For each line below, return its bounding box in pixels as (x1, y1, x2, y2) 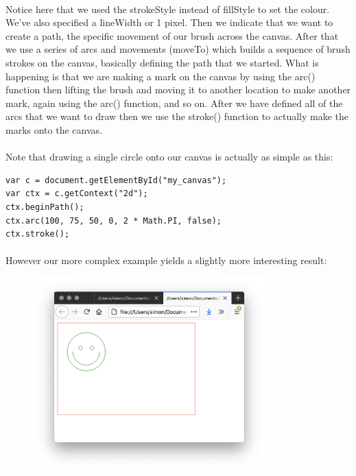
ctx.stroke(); (5, 229, 70, 239)
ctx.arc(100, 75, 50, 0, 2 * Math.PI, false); (5, 215, 222, 226)
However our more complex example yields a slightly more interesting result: (5, 253, 327, 267)
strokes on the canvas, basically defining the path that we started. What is (5, 55, 319, 69)
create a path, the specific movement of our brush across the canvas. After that (5, 28, 339, 43)
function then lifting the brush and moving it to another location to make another (5, 82, 351, 97)
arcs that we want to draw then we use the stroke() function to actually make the (5, 109, 349, 123)
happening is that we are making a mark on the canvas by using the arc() (5, 69, 316, 83)
